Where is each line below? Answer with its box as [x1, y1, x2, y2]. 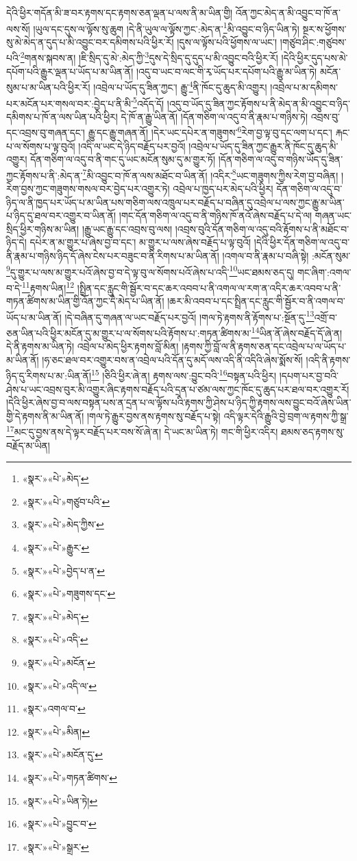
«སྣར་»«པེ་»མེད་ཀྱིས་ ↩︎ [22, 517, 104, 532]
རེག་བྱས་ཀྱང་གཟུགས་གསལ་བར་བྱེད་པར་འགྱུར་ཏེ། [6, 182, 170, 196]
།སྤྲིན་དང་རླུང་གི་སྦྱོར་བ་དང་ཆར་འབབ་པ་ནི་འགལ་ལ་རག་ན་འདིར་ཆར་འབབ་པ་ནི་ [77, 280, 341, 295]
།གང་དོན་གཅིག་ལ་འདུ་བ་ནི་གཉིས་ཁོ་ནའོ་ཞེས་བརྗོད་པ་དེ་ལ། [119, 208, 312, 223]
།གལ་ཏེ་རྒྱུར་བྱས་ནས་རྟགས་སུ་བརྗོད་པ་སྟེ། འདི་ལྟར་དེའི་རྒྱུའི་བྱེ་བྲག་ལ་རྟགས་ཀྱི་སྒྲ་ [86, 408, 349, 423]
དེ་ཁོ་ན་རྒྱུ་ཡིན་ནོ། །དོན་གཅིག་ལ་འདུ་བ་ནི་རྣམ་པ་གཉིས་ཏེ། [121, 109, 308, 123]
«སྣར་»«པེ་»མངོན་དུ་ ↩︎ [22, 747, 103, 762]
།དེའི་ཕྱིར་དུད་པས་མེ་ [281, 51, 348, 65]
